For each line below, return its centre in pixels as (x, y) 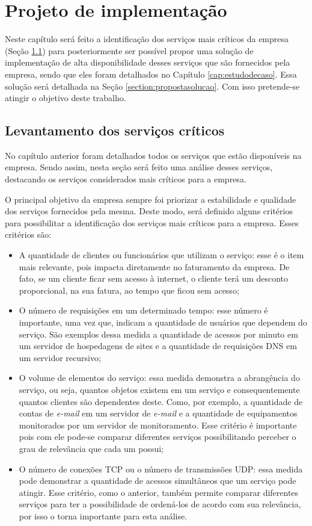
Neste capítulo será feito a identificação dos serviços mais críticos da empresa (147, 39)
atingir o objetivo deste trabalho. (66, 98)
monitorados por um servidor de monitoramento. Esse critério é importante (158, 425)
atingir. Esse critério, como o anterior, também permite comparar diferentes (159, 492)
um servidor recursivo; (60, 357)
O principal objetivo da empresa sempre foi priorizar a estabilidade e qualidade (151, 199)
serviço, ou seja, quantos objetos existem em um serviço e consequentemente (159, 389)
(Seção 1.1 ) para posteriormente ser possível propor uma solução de (129, 50)
